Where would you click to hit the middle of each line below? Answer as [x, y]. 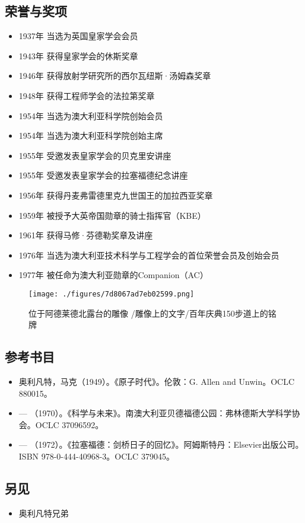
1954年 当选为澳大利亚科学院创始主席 [91, 135]
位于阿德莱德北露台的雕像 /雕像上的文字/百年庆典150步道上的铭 [152, 313]
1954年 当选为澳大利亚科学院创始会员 [91, 115]
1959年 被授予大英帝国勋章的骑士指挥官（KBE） [112, 215]
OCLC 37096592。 [69, 424]
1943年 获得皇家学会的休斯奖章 [78, 55]
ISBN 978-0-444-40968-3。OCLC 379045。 [96, 456]
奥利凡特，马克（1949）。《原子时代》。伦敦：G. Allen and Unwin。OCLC [157, 381]
